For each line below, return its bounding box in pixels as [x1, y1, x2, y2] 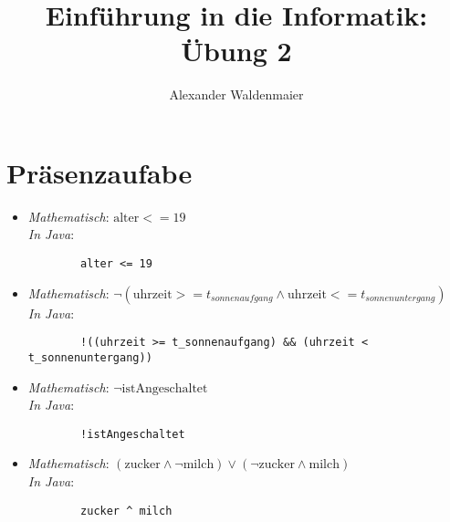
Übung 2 [181, 32, 292, 69]
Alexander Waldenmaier [169, 85, 304, 104]
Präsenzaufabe [6, 153, 193, 191]
